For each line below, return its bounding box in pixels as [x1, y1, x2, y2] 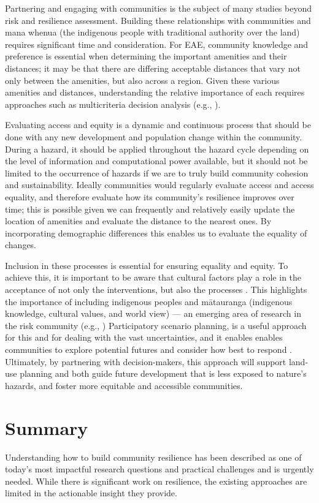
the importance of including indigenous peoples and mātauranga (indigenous [5, 295, 293, 308]
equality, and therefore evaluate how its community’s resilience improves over [5, 190, 294, 203]
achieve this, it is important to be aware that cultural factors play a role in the [5, 271, 302, 284]
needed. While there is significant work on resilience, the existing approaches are [5, 474, 307, 487]
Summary [5, 415, 88, 440]
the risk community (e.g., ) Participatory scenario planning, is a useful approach [5, 319, 307, 331]
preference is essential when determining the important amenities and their [5, 50, 287, 62]
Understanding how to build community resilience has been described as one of [5, 450, 302, 463]
